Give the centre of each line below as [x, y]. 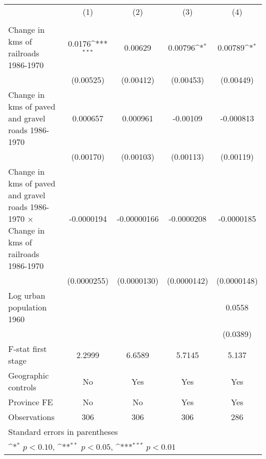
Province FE [31, 402]
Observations [31, 417]
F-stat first [28, 349]
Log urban [27, 295]
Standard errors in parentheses [63, 432]
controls [22, 387]
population [28, 307]
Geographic [29, 375]
